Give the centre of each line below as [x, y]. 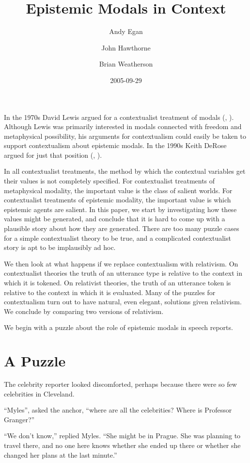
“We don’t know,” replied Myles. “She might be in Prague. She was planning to [122, 436]
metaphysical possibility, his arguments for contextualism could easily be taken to [125, 136]
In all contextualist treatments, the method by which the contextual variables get [125, 171]
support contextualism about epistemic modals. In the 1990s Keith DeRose [115, 145]
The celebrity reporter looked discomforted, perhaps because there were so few [120, 384]
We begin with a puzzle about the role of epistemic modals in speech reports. [118, 327]
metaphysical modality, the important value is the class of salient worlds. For [118, 190]
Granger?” [19, 419]
